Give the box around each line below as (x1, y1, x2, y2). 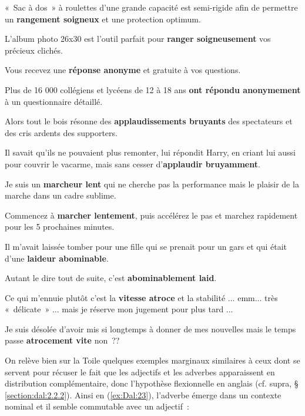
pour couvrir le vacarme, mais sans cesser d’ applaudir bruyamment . (5, 157, 260, 170)
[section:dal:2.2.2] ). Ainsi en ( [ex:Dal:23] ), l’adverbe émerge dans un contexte (5, 388, 281, 401)
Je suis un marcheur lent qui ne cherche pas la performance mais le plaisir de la (5, 177, 299, 190)
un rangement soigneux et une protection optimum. (5, 12, 201, 25)
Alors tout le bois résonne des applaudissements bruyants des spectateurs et (5, 115, 293, 127)
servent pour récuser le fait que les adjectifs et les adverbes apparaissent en (5, 365, 275, 378)
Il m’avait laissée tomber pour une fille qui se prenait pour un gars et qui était (5, 240, 287, 252)
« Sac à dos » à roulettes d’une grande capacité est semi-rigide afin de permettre (5, 1, 298, 13)
